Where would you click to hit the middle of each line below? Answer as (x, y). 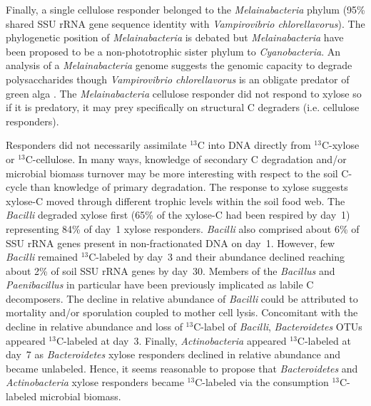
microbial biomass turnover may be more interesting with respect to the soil (172, 173)
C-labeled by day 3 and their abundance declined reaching (217, 257)
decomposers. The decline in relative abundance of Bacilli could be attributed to (182, 298)
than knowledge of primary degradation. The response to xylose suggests (189, 187)
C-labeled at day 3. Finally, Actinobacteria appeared (171, 340)
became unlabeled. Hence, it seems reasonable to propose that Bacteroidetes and (182, 368)
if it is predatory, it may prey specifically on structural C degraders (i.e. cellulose (183, 107)
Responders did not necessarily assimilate (96, 145)
